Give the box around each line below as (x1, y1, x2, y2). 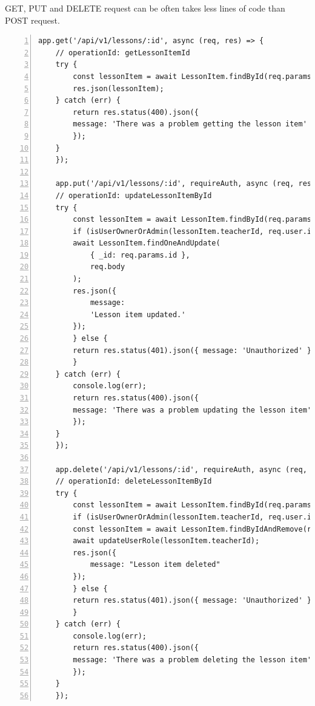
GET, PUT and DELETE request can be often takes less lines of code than (5, 2, 285, 14)
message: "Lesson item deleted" (90, 560, 220, 569)
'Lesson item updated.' (90, 310, 186, 319)
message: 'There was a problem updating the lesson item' (73, 405, 312, 414)
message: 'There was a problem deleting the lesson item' (73, 656, 312, 665)
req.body (90, 262, 125, 272)
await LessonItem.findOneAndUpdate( (73, 239, 220, 248)
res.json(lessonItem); (73, 84, 164, 93)
